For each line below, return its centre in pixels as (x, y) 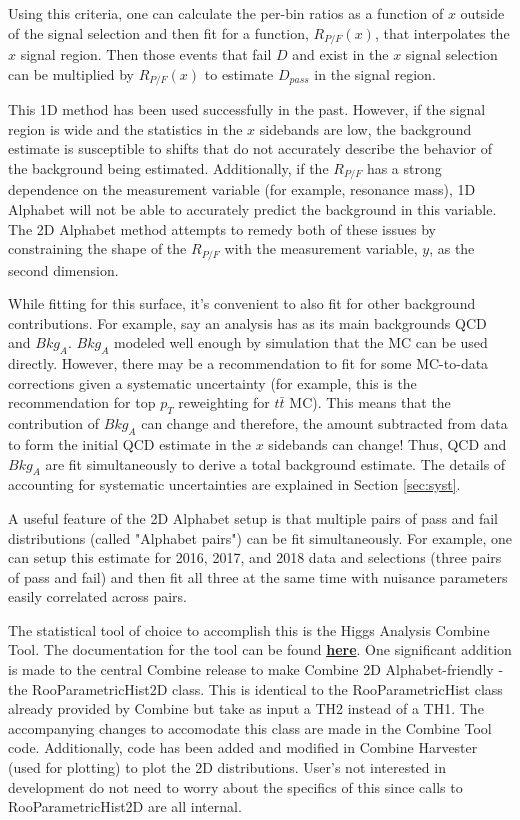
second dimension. (63, 269)
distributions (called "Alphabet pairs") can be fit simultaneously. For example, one (260, 537)
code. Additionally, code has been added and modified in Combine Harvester (243, 747)
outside (482, 13)
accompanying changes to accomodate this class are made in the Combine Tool (250, 727)
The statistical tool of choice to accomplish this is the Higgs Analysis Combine (249, 629)
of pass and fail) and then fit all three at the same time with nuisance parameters (258, 576)
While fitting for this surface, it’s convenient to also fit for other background (242, 303)
